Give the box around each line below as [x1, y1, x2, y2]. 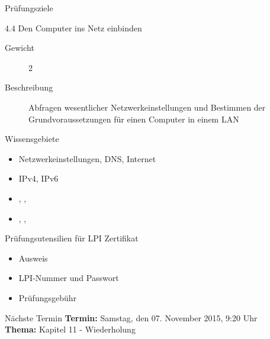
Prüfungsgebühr [18, 291, 77, 304]
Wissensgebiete [5, 133, 59, 145]
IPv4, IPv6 [18, 172, 59, 185]
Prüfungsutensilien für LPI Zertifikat [5, 232, 139, 244]
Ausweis [18, 251, 48, 264]
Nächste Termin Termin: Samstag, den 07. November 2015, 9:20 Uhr [5, 311, 258, 324]
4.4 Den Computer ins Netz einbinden [5, 21, 142, 34]
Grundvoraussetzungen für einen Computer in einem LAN [28, 112, 239, 125]
